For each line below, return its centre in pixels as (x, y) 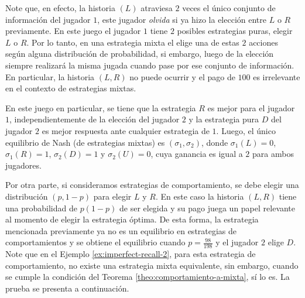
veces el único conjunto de (229, 8)
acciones (263, 42)
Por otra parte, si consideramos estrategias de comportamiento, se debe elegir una (152, 185)
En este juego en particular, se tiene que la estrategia (101, 107)
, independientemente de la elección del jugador (95, 119)
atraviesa (157, 8)
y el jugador (237, 242)
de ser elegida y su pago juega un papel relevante (207, 208)
